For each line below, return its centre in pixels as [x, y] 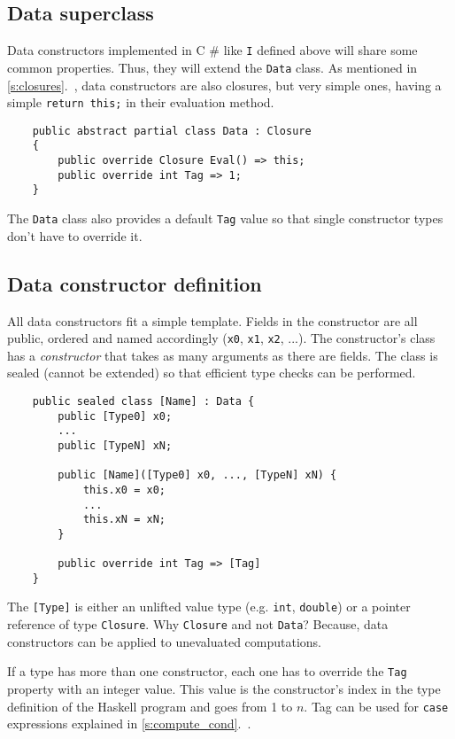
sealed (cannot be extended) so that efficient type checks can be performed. [212, 373]
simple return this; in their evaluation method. [141, 102]
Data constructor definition [135, 283]
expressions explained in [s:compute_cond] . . [129, 723]
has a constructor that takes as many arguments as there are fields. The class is [223, 355]
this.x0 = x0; [124, 490]
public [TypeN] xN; [115, 445]
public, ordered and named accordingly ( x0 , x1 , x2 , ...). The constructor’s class [221, 338]
